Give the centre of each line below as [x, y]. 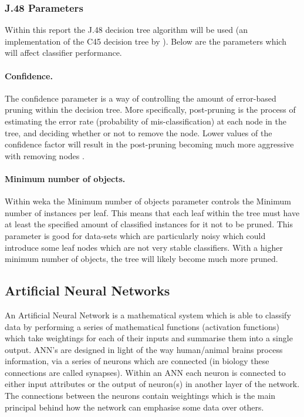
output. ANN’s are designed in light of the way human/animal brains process [144, 349]
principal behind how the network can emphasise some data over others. [134, 407]
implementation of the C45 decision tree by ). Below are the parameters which [146, 41]
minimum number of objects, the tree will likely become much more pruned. [141, 259]
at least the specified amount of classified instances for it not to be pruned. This [149, 224]
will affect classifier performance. [63, 53]
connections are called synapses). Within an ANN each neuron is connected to [145, 372]
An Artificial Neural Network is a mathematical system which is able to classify [148, 315]
